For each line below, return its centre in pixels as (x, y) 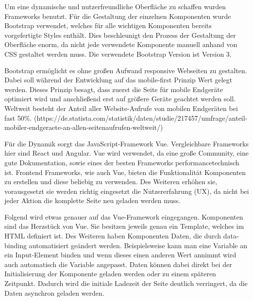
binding (16, 245)
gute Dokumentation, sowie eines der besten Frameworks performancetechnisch (122, 162)
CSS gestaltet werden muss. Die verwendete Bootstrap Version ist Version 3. (118, 54)
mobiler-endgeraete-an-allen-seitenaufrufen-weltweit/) (84, 127)
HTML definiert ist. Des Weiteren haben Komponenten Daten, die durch (113, 236)
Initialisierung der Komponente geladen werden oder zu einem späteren (110, 274)
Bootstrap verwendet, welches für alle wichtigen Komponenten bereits (108, 25)
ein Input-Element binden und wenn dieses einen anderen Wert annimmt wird (120, 255)
